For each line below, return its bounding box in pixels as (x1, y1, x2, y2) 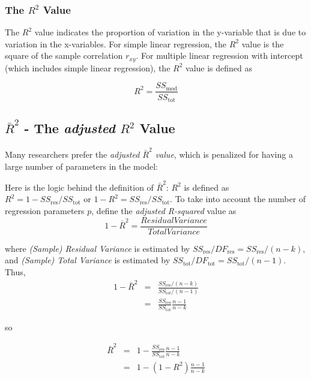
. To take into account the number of (170, 192, 306, 205)
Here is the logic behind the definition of (5, 181, 154, 193)
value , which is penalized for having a (155, 148, 293, 160)
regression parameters (5, 204, 85, 217)
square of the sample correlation (5, 49, 123, 62)
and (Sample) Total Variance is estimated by (5, 254, 171, 266)
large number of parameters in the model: (5, 160, 158, 172)
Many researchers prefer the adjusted (5, 148, 140, 160)
